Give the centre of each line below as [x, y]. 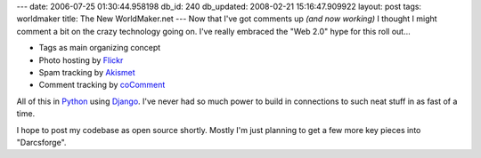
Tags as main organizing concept [100, 48]
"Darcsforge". [41, 142]
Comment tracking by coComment [102, 85]
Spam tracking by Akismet [87, 72]
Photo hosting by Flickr [81, 60]
